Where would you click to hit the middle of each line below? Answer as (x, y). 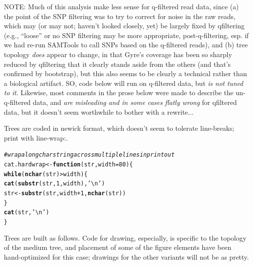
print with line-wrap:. (36, 137)
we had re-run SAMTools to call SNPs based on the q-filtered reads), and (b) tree (126, 45)
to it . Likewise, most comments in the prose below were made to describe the (119, 92)
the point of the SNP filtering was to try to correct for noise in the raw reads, (120, 16)
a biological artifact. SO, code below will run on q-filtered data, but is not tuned (124, 83)
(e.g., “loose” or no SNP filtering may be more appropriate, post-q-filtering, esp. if (126, 35)
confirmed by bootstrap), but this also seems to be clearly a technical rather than (126, 73)
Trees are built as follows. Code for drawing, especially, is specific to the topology (125, 237)
